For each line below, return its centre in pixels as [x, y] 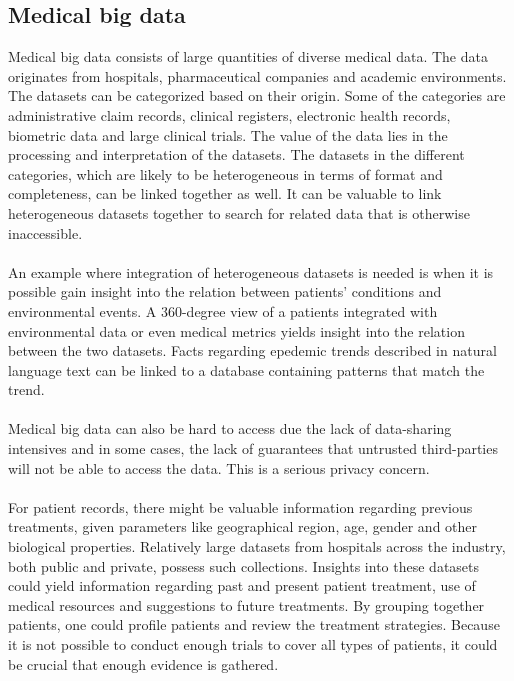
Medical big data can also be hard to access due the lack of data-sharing [230, 428]
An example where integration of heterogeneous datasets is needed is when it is [251, 271]
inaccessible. [45, 232]
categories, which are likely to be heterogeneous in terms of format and [225, 173]
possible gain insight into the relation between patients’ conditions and [225, 291]
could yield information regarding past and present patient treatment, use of [242, 585]
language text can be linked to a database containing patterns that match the [246, 369]
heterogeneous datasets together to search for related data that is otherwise [239, 212]
